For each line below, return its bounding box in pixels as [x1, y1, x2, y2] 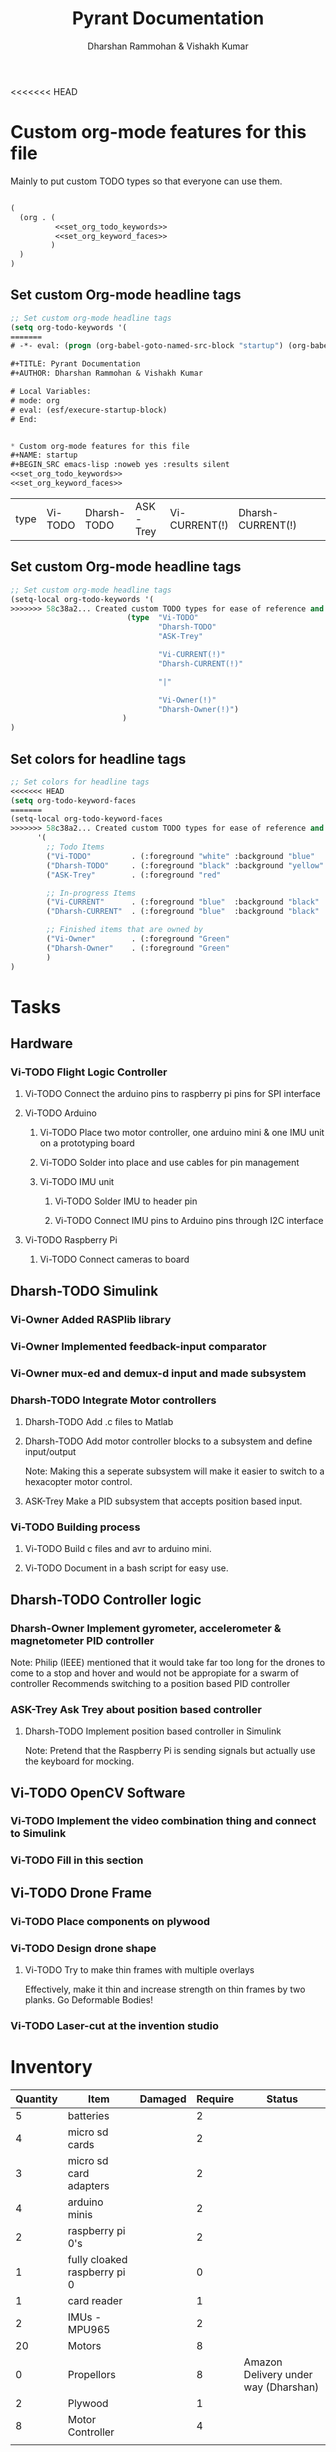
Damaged [139, 2092, 187, 2106]
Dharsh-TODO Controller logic [10, 1591, 202, 1608]
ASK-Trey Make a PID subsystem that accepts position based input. [24, 1495, 303, 1507]
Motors [67, 2338, 102, 2352]
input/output [24, 1445, 77, 1457]
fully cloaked [67, 2252, 128, 2266]
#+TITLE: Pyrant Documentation [10, 359, 141, 369]
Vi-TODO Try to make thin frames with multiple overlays [24, 1964, 255, 1976]
